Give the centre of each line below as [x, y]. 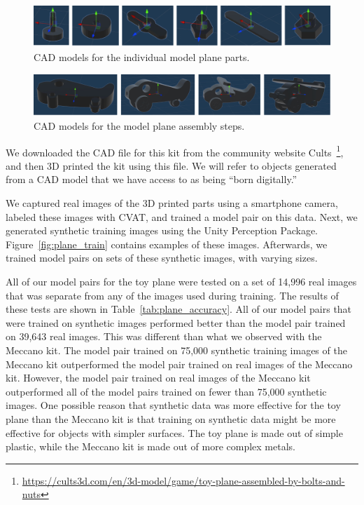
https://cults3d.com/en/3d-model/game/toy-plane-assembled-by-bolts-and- [183, 480]
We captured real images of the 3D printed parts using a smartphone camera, [172, 203]
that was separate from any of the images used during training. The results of [172, 295]
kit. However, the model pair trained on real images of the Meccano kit [158, 378]
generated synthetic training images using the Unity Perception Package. [162, 230]
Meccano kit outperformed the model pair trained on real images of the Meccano [179, 364]
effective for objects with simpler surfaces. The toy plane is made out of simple [174, 432]
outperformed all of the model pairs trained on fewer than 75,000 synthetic [166, 391]
